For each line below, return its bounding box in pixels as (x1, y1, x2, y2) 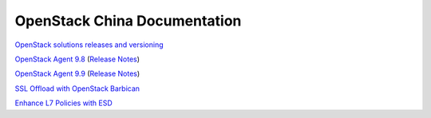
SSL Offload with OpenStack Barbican (14, 84, 140, 93)
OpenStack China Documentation (14, 12, 242, 29)
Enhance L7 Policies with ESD (14, 98, 113, 108)
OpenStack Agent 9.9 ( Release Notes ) (14, 69, 140, 79)
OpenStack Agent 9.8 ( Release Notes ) (14, 54, 140, 64)
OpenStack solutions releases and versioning (14, 40, 164, 49)
